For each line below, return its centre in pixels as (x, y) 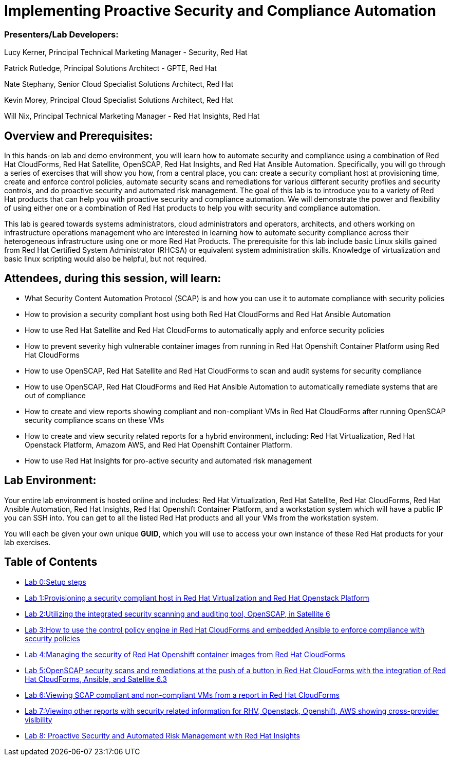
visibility (39, 719)
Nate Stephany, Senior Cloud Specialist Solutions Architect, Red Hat (119, 84)
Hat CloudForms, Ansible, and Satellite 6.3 (96, 679)
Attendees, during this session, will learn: (113, 279)
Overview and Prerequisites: (79, 136)
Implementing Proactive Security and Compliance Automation (220, 11)
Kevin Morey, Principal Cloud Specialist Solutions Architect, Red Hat (119, 100)
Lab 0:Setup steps (55, 582)
